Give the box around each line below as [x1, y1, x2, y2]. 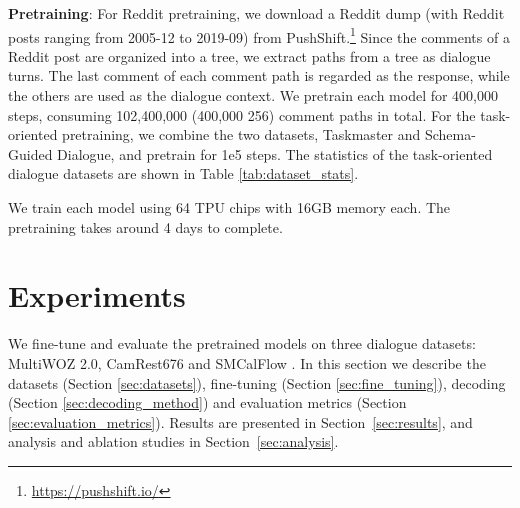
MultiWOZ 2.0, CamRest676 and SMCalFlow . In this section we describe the [8, 352, 486, 373]
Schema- [424, 124, 476, 145]
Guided [8, 143, 53, 164]
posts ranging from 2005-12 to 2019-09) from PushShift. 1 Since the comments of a [8, 23, 510, 47]
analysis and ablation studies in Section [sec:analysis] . [8, 431, 339, 452]
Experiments [8, 275, 186, 316]
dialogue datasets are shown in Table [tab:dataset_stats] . [8, 163, 359, 184]
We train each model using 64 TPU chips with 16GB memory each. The [8, 197, 451, 217]
